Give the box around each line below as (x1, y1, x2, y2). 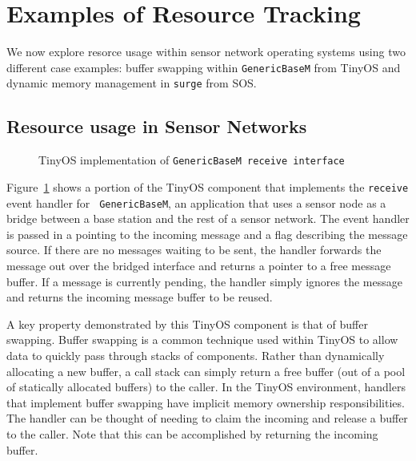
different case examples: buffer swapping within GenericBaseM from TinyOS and (6, 59, 401, 75)
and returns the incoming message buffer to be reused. (6, 289, 273, 305)
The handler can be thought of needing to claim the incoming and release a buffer (6, 410, 408, 427)
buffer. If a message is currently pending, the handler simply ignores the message (6, 273, 402, 289)
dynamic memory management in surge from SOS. (6, 75, 257, 91)
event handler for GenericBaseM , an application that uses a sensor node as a (6, 194, 386, 211)
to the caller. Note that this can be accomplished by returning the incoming (6, 425, 378, 442)
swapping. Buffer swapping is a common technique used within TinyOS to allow (6, 331, 398, 348)
